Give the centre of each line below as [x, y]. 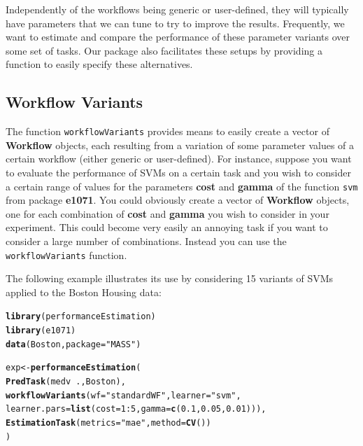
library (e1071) [41, 331]
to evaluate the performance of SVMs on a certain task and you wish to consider [178, 173]
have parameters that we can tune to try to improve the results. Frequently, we [175, 23]
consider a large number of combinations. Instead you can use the [146, 241]
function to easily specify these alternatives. [99, 64]
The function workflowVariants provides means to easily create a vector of [168, 131]
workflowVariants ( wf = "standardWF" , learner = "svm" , [123, 395]
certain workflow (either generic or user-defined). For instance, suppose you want [179, 159]
